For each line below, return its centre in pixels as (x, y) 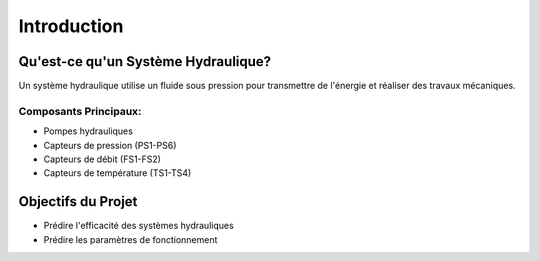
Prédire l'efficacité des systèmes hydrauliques (138, 226)
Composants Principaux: (80, 111)
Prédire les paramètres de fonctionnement (130, 239)
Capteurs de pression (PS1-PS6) (110, 145)
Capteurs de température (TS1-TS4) (117, 173)
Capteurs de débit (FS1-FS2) (102, 159)
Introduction (71, 26)
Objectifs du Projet (78, 201)
